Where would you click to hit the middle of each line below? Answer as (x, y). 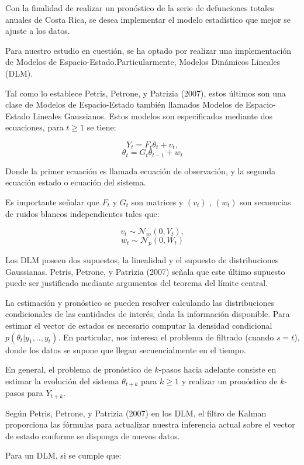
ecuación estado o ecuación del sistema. (76, 182)
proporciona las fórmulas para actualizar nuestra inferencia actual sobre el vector (150, 424)
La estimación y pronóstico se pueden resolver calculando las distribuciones (140, 302)
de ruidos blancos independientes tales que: (82, 213)
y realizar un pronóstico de (229, 380)
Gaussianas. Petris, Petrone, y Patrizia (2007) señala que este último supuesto (145, 271)
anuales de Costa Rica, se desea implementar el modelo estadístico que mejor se (148, 19)
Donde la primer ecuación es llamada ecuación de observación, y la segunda (141, 170)
